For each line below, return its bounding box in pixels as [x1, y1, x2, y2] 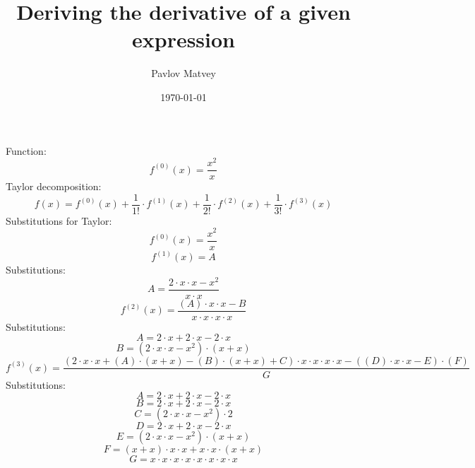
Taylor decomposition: [6, 179, 102, 194]
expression [131, 25, 236, 54]
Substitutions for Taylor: [6, 213, 112, 228]
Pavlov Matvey [151, 66, 216, 81]
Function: [6, 143, 47, 158]
